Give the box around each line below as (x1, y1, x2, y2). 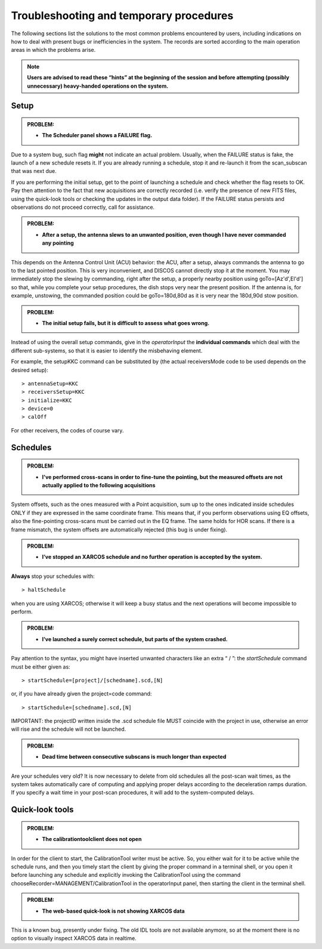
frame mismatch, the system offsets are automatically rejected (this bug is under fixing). (11, 525, 228, 533)
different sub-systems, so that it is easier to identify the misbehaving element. (11, 347, 203, 354)
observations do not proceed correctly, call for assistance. (11, 203, 155, 211)
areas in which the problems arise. (11, 47, 96, 54)
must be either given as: (11, 663, 71, 670)
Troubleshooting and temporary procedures (11, 9, 234, 22)
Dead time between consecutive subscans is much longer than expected (42, 753, 227, 761)
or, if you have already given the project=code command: (11, 690, 152, 697)
